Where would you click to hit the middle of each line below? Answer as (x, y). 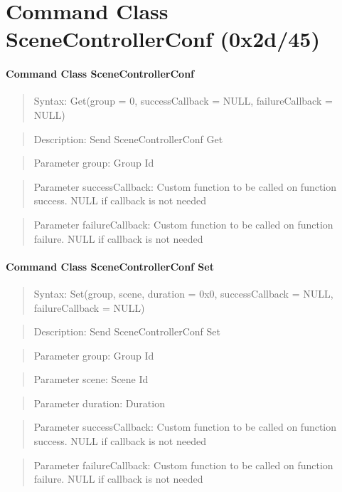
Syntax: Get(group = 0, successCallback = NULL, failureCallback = (183, 101)
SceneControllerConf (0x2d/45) (163, 39)
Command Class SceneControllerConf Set (110, 266)
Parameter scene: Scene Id (91, 379)
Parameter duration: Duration (99, 403)
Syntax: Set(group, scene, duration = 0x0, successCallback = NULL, (183, 293)
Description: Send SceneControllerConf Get (128, 138)
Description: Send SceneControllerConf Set (127, 331)
